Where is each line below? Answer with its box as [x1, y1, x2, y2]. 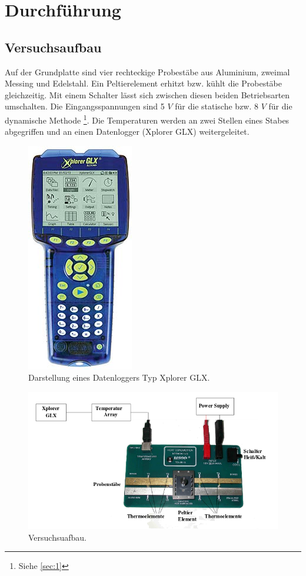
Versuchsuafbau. [28, 531, 87, 543]
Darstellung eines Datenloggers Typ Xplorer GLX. [28, 371, 210, 384]
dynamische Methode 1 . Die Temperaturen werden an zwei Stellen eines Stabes [5, 112, 290, 126]
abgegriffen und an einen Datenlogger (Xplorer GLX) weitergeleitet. [5, 125, 250, 138]
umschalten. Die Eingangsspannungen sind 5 [5, 100, 165, 112]
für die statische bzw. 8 [175, 100, 259, 112]
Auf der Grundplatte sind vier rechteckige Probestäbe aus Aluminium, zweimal [5, 65, 290, 78]
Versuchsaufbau [5, 38, 102, 56]
